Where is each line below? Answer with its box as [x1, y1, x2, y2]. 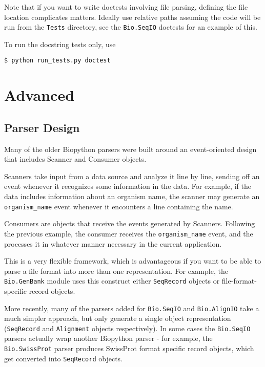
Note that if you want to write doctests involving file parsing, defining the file [4, 2, 248, 12]
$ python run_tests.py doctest [4, 57, 111, 64]
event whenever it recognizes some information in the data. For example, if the [4, 181, 251, 191]
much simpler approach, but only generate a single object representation [4, 313, 231, 323]
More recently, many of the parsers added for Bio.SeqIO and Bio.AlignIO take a [4, 303, 259, 313]
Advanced [4, 84, 75, 105]
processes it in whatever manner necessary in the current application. [4, 238, 222, 249]
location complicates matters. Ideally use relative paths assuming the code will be [4, 11, 261, 22]
